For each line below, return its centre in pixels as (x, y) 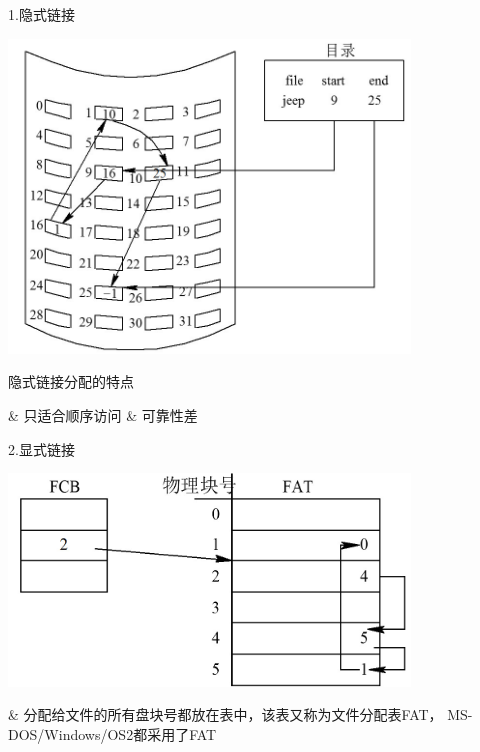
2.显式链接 (41, 448)
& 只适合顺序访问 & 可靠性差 (103, 414)
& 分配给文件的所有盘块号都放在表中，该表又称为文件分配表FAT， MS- (240, 714)
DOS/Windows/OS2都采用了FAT (112, 733)
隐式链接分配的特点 (71, 381)
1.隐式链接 (41, 14)
